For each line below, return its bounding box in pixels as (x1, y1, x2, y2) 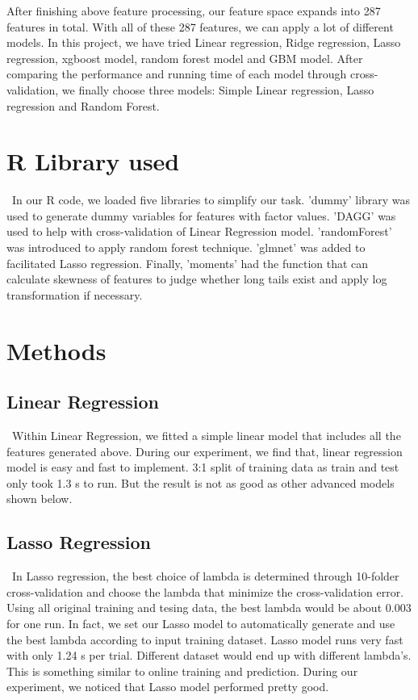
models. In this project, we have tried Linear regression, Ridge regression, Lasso (6, 34, 401, 51)
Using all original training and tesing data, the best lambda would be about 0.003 (6, 599, 412, 616)
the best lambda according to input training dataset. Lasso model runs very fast (6, 631, 403, 648)
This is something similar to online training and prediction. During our (6, 662, 358, 679)
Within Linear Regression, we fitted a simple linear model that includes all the (11, 427, 401, 444)
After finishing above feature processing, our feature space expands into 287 (6, 2, 381, 19)
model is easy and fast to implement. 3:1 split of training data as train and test (6, 459, 399, 476)
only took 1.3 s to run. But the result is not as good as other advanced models (6, 474, 395, 491)
